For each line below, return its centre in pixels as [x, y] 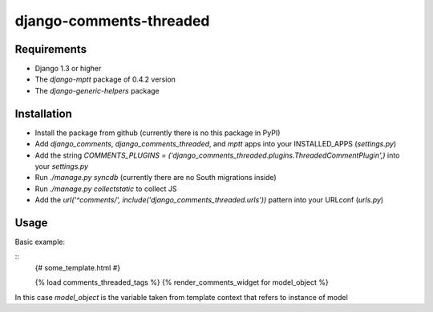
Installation [43, 113]
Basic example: [40, 242]
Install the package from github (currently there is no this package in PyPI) [158, 133]
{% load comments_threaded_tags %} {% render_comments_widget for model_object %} [182, 282]
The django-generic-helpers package [97, 90]
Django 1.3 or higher [68, 69]
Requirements [51, 49]
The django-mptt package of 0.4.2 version [105, 79]
